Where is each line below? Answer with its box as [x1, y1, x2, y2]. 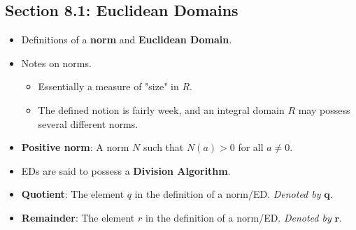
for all [238, 140, 264, 154]
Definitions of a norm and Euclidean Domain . [21, 32, 232, 47]
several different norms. [38, 116, 138, 131]
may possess [298, 102, 350, 117]
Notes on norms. [21, 55, 92, 70]
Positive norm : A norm [21, 140, 129, 154]
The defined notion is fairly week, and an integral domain [38, 102, 285, 117]
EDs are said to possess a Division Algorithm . [21, 163, 231, 178]
